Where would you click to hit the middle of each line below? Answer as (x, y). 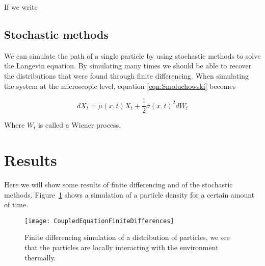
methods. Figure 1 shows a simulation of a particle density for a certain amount (129, 194)
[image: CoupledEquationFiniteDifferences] (99, 221)
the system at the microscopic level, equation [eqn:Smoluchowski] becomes (120, 86)
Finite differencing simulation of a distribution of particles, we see (127, 237)
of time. (16, 204)
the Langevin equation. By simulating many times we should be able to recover (128, 66)
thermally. (40, 257)
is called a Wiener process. (79, 125)
